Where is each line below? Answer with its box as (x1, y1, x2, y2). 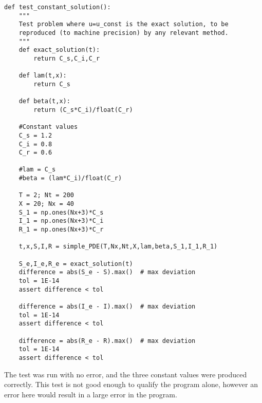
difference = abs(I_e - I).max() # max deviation (18, 302, 196, 310)
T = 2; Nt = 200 (18, 191, 74, 199)
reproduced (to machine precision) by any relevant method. (18, 29, 229, 36)
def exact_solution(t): (18, 46, 100, 54)
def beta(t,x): (18, 98, 70, 105)
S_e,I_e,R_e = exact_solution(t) (18, 260, 133, 267)
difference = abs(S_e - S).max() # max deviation (18, 268, 196, 276)
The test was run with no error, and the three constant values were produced (4, 369, 247, 379)
